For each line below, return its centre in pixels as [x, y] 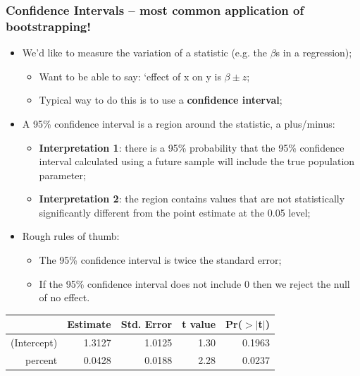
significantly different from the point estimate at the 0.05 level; [175, 212]
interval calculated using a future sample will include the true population [197, 161]
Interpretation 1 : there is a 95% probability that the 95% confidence [192, 147]
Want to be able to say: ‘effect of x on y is [130, 76]
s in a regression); [314, 53]
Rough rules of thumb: [71, 236]
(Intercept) [34, 342]
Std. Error [147, 324]
